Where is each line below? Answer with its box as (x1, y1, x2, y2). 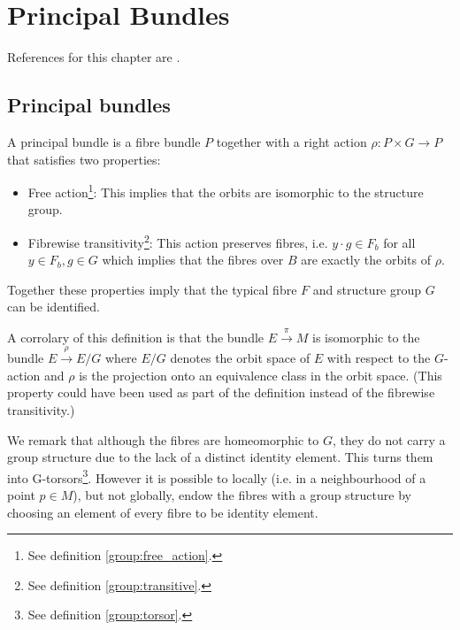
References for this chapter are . (7, 48, 180, 66)
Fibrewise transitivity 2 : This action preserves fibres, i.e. (27, 230, 328, 251)
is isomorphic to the (312, 327, 420, 346)
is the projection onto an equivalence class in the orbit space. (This (79, 365, 442, 384)
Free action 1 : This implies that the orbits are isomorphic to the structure (27, 181, 424, 201)
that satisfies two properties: (7, 150, 161, 168)
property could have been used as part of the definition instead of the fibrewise (7, 383, 435, 402)
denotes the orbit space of (170, 349, 310, 367)
